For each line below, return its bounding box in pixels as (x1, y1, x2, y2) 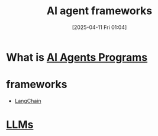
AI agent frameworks (46, 4, 153, 18)
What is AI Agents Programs (6, 50, 148, 64)
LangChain (14, 97, 41, 104)
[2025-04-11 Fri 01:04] (72, 24, 127, 31)
